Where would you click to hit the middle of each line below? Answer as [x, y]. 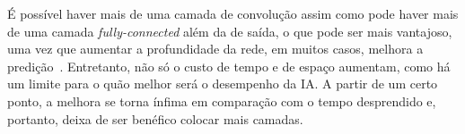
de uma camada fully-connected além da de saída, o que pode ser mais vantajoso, [230, 31]
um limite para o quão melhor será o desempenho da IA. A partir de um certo [223, 84]
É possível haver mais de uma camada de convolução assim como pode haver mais [233, 13]
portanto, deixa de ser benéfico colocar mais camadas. [155, 118]
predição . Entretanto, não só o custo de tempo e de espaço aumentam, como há [229, 66]
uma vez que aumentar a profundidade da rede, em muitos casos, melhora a [215, 49]
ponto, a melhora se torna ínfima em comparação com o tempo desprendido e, [222, 100]
